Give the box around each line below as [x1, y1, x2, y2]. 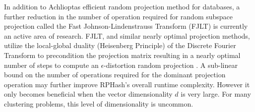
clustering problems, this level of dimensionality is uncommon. [4, 98, 193, 109]
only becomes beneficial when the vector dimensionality [4, 89, 173, 99]
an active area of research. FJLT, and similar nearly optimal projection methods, [4, 30, 250, 41]
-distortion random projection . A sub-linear [104, 59, 238, 70]
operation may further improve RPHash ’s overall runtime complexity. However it [4, 79, 250, 89]
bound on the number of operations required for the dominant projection [4, 69, 226, 80]
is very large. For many [181, 89, 251, 99]
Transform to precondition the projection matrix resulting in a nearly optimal [4, 50, 241, 60]
